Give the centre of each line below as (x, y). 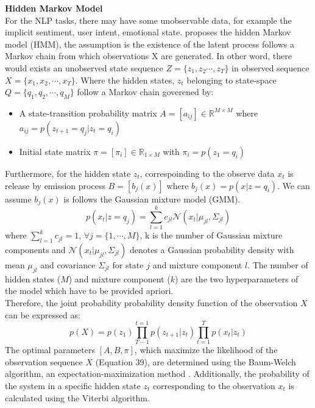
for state (128, 264)
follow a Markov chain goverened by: (145, 92)
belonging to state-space (232, 80)
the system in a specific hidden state (73, 385)
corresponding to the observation (214, 385)
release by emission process (55, 185)
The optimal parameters (50, 350)
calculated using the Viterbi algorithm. (77, 397)
